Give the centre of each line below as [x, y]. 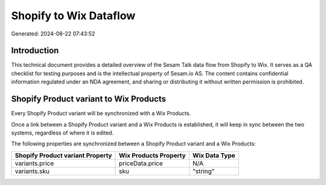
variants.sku [32, 171]
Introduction [35, 51]
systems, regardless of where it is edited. [62, 133]
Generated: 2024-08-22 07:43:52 [53, 34]
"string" [203, 171]
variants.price [34, 163]
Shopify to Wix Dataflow [73, 16]
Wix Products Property [152, 155]
